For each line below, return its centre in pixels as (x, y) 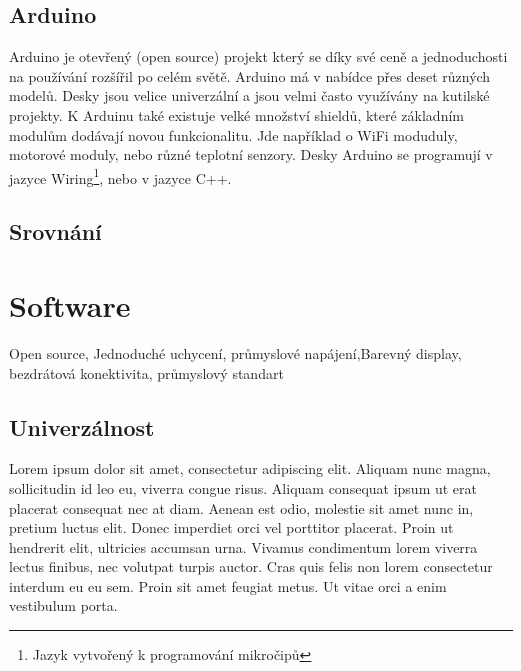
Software (70, 304)
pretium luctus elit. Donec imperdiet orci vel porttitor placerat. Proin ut (231, 527)
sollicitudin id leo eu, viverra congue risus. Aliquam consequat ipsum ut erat (243, 487)
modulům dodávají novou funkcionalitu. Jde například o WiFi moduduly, (233, 134)
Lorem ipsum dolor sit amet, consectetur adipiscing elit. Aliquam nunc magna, (250, 468)
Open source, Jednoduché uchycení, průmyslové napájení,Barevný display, (235, 352)
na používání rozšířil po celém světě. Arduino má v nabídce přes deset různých (250, 75)
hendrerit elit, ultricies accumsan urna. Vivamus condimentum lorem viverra (243, 546)
